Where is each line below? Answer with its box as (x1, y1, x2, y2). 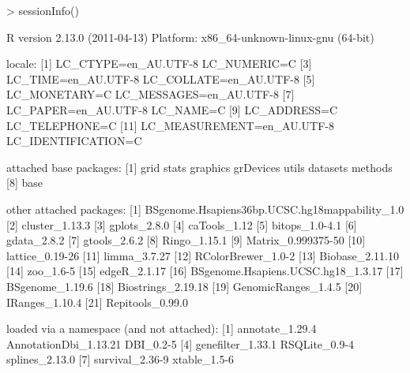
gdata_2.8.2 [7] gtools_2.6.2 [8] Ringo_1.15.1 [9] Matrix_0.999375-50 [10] (6, 232, 366, 248)
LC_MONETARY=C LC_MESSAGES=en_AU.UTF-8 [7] (6, 86, 295, 103)
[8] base (6, 174, 43, 191)
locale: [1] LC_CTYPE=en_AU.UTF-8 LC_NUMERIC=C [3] (6, 55, 312, 72)
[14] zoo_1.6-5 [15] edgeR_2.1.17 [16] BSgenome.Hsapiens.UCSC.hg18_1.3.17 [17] (6, 263, 404, 279)
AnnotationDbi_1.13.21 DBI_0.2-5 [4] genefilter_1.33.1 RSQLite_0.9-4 (6, 335, 355, 352)
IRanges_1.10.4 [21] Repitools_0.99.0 (6, 293, 188, 310)
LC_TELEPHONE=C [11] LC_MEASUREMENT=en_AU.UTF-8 (6, 117, 334, 133)
